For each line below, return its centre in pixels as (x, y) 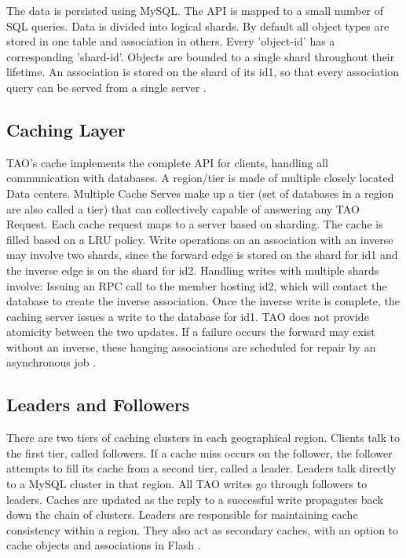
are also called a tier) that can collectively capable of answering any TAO (183, 208)
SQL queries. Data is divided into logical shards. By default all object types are (198, 26)
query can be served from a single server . (106, 87)
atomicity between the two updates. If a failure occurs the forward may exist (191, 332)
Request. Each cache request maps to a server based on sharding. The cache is (195, 224)
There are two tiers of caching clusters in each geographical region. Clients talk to (203, 438)
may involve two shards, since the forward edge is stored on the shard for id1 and (202, 255)
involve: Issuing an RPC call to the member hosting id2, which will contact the (197, 285)
